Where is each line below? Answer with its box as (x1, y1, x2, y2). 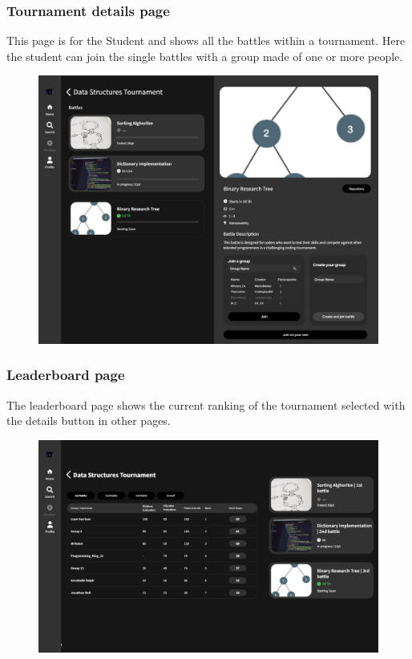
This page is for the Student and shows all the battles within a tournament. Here (6, 32, 406, 49)
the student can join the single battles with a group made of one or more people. (6, 47, 403, 64)
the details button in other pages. (6, 412, 171, 429)
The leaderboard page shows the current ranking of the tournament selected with (6, 396, 406, 413)
